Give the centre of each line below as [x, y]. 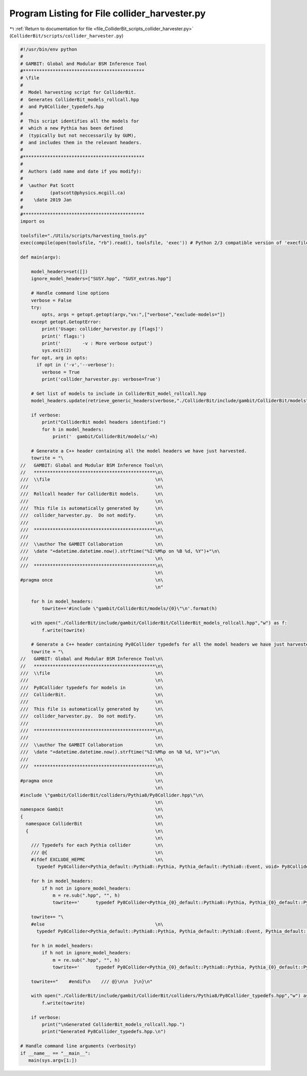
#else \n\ [97, 924]
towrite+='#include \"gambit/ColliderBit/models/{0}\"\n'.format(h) [129, 609]
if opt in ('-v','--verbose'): [76, 365]
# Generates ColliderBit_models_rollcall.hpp [80, 99]
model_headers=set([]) [59, 272]
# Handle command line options [70, 293]
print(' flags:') [63, 336]
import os [32, 221]
